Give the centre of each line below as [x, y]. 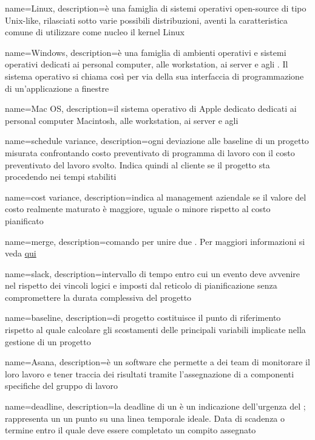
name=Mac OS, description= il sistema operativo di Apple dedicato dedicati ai [151, 108]
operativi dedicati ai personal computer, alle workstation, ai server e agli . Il [147, 64]
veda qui [21, 253]
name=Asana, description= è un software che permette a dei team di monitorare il [157, 362]
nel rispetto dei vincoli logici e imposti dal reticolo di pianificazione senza [141, 285]
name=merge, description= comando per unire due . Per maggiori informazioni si [155, 241]
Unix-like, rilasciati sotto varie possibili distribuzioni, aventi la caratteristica [146, 20]
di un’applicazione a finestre [57, 88]
